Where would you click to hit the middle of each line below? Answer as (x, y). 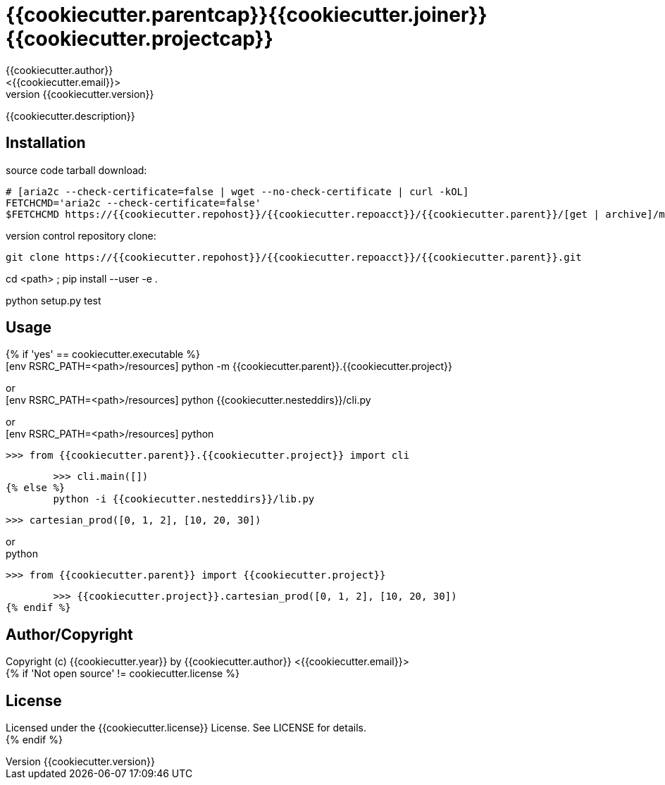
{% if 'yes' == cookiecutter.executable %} (103, 354)
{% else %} (36, 488)
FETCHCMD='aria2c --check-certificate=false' (133, 203)
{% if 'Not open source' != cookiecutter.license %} (123, 674)
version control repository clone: (81, 235)
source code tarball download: (76, 170)
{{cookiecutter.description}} (70, 116)
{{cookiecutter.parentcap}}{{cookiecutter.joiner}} (247, 15)
